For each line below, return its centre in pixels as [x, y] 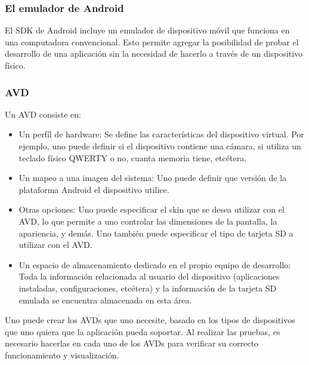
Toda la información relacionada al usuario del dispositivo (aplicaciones [149, 276]
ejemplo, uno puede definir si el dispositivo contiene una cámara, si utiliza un [160, 146]
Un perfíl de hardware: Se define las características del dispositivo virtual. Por [161, 134]
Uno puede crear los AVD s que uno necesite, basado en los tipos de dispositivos [150, 320]
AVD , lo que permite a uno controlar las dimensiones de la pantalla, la [148, 221]
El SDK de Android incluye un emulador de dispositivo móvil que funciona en [147, 30]
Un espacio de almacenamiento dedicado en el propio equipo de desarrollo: [155, 264]
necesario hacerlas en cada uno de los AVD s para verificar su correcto [132, 343]
